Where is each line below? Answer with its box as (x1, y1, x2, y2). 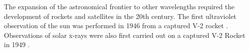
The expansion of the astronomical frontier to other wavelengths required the (4, 1, 235, 11)
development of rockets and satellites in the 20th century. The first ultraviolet (4, 11, 237, 21)
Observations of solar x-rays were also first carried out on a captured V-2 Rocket (4, 30, 246, 40)
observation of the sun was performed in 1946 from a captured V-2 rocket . (4, 20, 228, 31)
